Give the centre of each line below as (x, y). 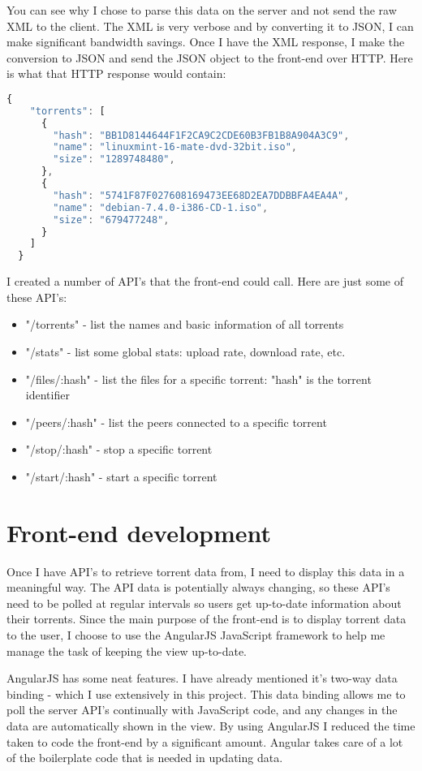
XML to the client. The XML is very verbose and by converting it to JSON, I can (210, 26)
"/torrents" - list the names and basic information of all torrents (185, 324)
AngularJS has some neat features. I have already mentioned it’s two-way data (202, 678)
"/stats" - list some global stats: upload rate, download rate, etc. (185, 351)
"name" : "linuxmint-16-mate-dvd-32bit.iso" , (175, 147)
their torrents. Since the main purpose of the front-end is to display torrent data (207, 619)
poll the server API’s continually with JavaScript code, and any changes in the (202, 710)
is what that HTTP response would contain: (116, 73)
